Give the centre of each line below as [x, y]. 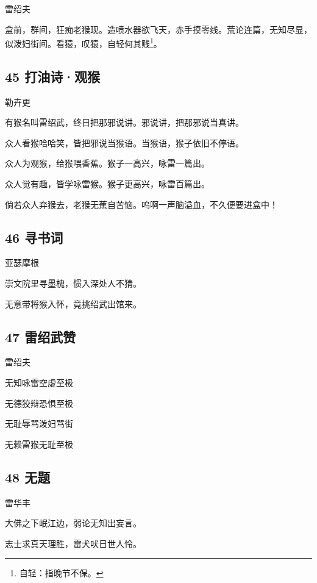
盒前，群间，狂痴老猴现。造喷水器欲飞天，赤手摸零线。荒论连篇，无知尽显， [158, 29]
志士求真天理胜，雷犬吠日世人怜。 [73, 543]
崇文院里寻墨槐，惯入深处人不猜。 [73, 283]
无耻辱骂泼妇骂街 [39, 424]
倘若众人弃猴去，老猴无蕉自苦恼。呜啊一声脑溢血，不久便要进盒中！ [141, 204]
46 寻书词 [34, 237]
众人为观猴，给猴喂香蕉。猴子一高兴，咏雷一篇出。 [107, 163]
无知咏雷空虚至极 [39, 382]
